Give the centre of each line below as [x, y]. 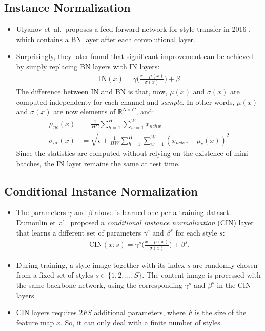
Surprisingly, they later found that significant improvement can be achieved [135, 56]
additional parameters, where [140, 312]
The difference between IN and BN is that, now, [92, 92]
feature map [35, 322]
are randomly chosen [225, 265]
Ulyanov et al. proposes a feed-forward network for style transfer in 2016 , [133, 29]
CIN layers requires [46, 312]
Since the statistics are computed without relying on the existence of [124, 153]
